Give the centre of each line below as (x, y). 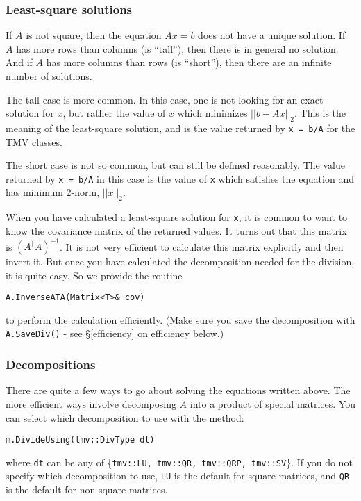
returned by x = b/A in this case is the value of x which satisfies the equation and (180, 178)
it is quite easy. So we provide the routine (94, 275)
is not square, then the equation (94, 35)
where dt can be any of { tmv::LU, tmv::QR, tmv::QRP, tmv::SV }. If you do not (179, 462)
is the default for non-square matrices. (87, 490)
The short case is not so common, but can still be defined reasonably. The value (175, 165)
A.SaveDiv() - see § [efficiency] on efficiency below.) (115, 333)
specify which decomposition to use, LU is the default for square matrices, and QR (178, 476)
